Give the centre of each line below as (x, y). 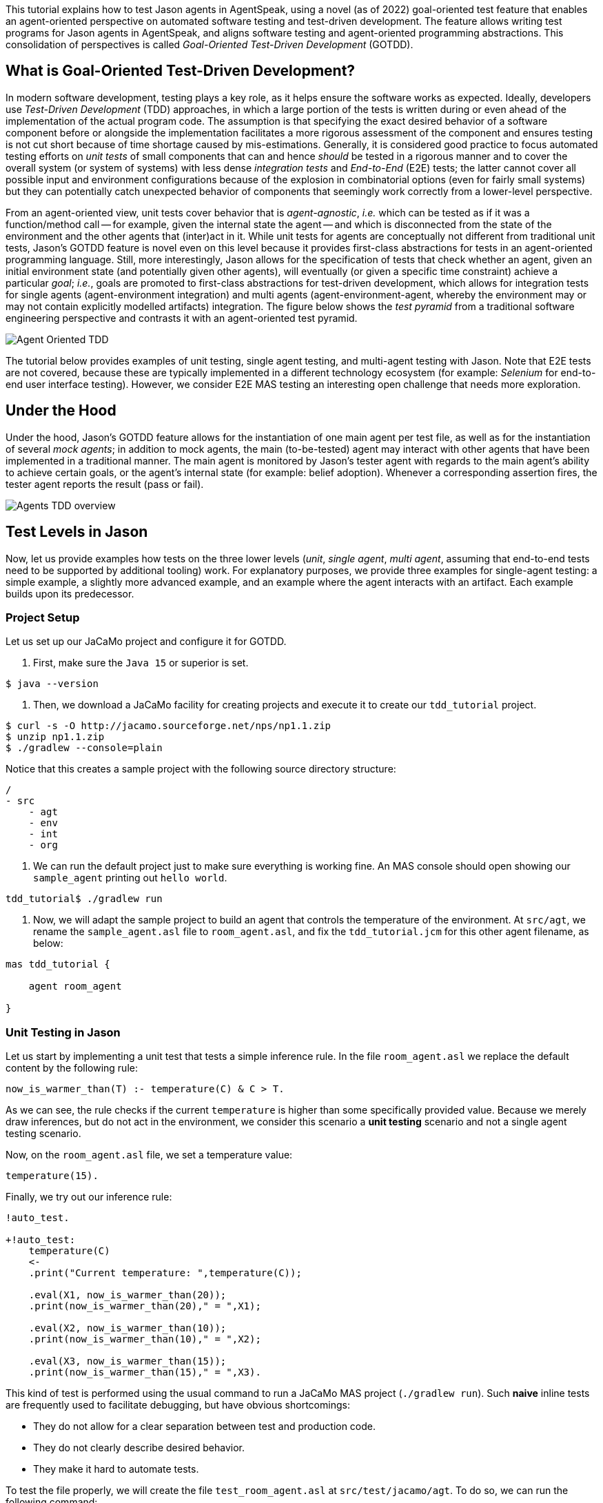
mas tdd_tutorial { (58, 964)
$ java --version (52, 684)
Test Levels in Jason (77, 532)
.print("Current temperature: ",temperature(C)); (165, 1273)
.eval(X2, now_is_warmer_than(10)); (127, 1328)
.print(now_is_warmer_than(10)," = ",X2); (145, 1339)
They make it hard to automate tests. (116, 1469)
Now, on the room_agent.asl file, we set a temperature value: (149, 1155)
